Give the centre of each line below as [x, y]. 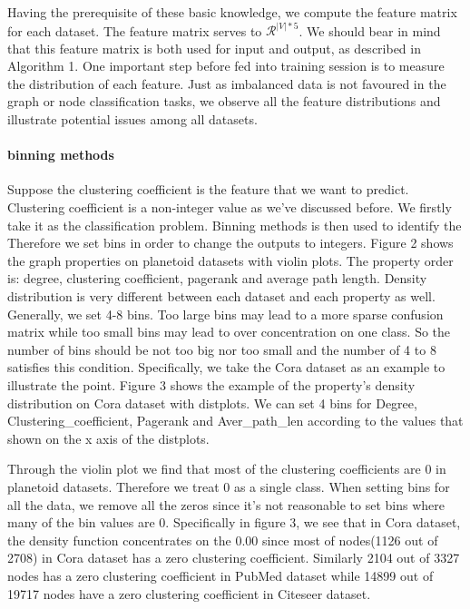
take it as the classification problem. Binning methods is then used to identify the [235, 225]
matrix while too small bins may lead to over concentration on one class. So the [229, 332]
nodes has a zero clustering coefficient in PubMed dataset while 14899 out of [220, 575]
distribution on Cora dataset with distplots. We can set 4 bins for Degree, [212, 403]
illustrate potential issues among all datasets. [132, 119]
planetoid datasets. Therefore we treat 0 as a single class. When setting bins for [229, 486]
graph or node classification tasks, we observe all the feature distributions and [224, 101]
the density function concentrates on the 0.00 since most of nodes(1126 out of [223, 540]
